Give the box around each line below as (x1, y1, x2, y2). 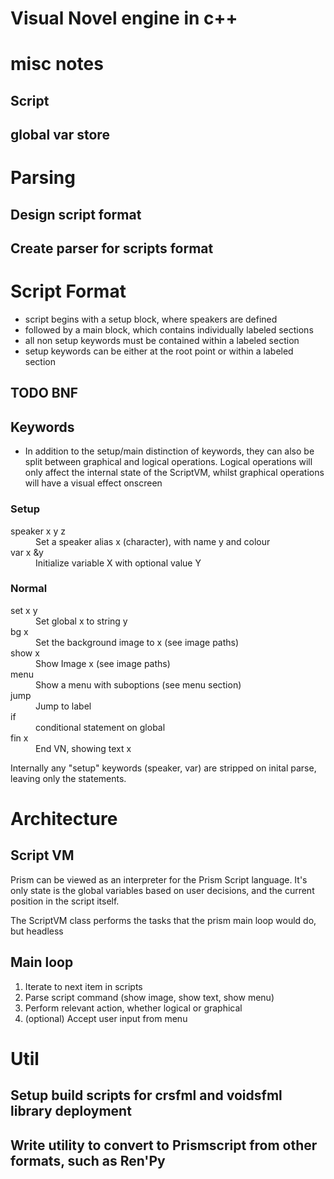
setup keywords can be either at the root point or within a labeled (24, 345, 294, 357)
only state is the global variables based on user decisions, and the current (10, 884, 315, 896)
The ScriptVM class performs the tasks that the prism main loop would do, (10, 914, 317, 926)
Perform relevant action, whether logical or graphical (24, 1002, 243, 1014)
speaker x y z (10, 525, 66, 537)
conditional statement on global (35, 721, 166, 733)
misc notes (10, 53, 104, 76)
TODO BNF (10, 385, 79, 402)
